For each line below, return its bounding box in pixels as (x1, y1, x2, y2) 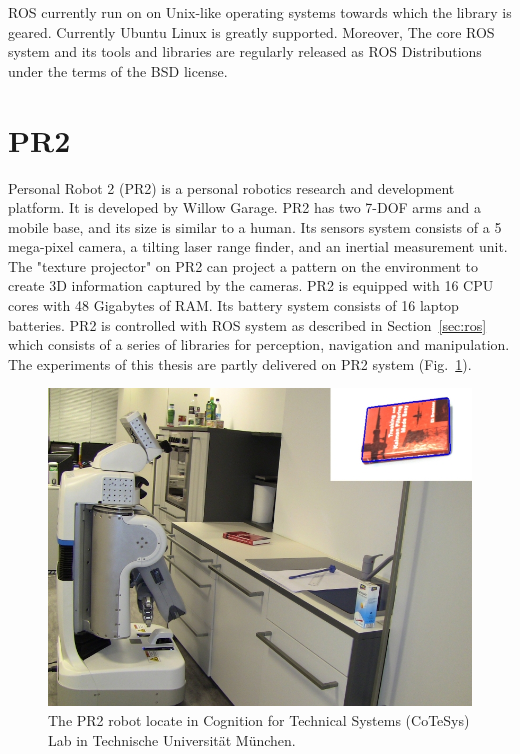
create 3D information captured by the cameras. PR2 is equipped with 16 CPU (8, 275, 494, 296)
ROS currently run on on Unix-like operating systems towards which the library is (8, 2, 512, 22)
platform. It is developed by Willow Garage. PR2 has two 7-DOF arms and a (8, 197, 481, 218)
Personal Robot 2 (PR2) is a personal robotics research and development (8, 177, 455, 198)
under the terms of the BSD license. (8, 60, 228, 81)
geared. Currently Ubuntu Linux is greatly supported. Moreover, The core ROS (8, 21, 495, 42)
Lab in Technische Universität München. (48, 729, 296, 750)
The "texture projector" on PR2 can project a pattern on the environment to (8, 255, 478, 276)
